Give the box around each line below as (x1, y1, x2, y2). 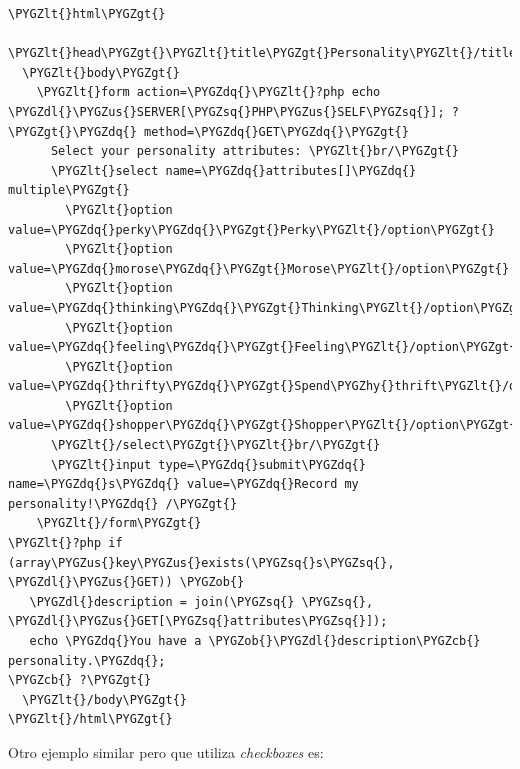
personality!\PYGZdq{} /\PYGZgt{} (8, 496, 238, 511)
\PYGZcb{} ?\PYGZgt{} (8, 673, 152, 688)
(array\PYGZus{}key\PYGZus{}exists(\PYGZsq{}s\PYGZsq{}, (8, 555, 395, 570)
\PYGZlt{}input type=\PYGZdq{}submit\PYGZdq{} (50, 457, 366, 472)
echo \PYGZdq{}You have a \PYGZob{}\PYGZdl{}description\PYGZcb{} (29, 634, 481, 648)
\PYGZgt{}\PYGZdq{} (8, 124, 137, 139)
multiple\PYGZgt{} (8, 183, 130, 198)
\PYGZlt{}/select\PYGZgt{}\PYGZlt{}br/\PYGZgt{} (50, 438, 381, 453)
